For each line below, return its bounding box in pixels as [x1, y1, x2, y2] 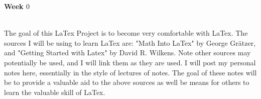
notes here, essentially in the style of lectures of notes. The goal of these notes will [4, 67, 257, 77]
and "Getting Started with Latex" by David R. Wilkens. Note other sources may [4, 47, 251, 58]
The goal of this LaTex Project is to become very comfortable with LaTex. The [4, 28, 248, 38]
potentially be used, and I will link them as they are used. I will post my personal [4, 57, 256, 67]
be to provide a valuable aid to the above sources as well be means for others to [4, 77, 249, 87]
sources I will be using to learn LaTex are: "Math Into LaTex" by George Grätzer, [4, 37, 256, 48]
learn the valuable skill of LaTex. [4, 86, 105, 97]
